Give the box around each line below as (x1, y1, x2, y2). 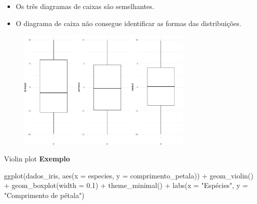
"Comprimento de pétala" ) (4, 189, 84, 200)
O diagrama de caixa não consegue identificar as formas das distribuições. (15, 18, 241, 28)
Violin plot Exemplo (4, 153, 70, 164)
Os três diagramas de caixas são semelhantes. (15, 1, 154, 11)
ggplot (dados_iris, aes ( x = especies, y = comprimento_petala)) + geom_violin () (4, 170, 253, 180)
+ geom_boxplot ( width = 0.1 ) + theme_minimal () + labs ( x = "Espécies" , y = (4, 180, 248, 190)
